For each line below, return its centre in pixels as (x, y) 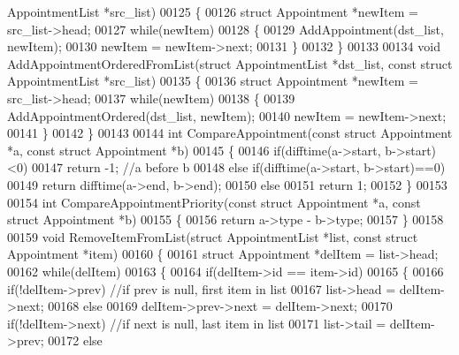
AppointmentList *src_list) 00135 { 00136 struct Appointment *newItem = (213, 81)
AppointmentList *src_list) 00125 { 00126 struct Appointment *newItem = (213, 11)
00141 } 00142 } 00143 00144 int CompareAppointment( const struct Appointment (230, 133)
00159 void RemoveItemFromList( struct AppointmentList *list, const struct (213, 236)
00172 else (75, 340)
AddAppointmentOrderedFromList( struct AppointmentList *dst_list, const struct (230, 63)
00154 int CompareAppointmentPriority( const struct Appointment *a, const (214, 202)
